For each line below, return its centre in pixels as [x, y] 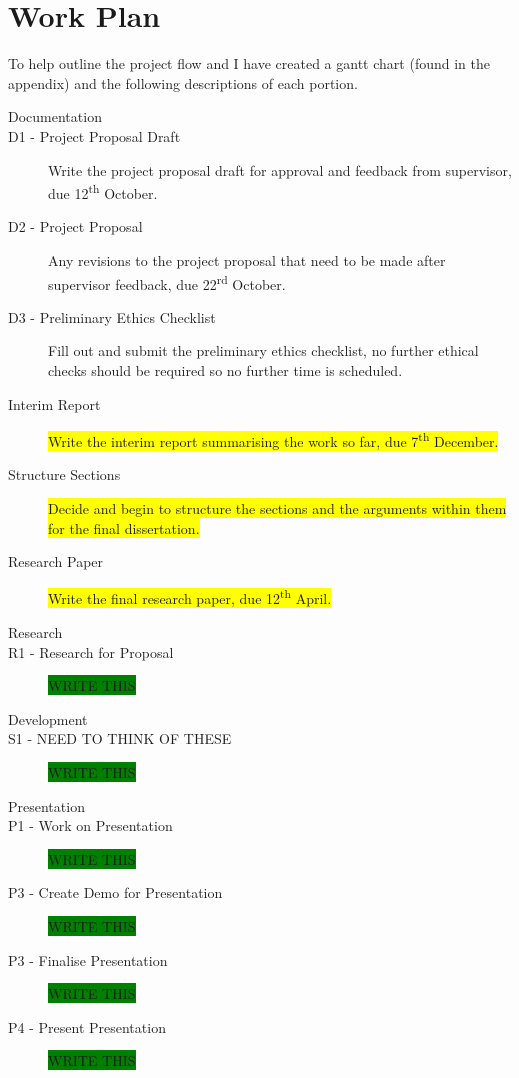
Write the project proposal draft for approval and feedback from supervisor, [280, 169]
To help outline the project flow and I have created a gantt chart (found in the [249, 63]
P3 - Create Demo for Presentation [115, 892]
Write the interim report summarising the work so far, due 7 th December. [273, 439]
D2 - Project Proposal [75, 226]
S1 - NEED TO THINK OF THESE [120, 738]
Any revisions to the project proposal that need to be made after [247, 259]
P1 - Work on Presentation [90, 825]
